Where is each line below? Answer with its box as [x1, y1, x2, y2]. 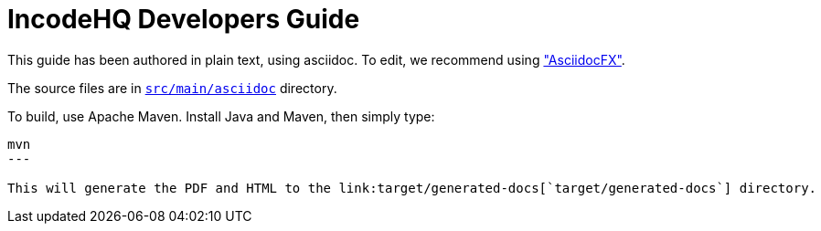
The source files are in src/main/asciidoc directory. [7, 79, 337, 96]
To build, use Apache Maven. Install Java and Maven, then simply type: [7, 108, 435, 124]
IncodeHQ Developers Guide [7, 4, 360, 35]
